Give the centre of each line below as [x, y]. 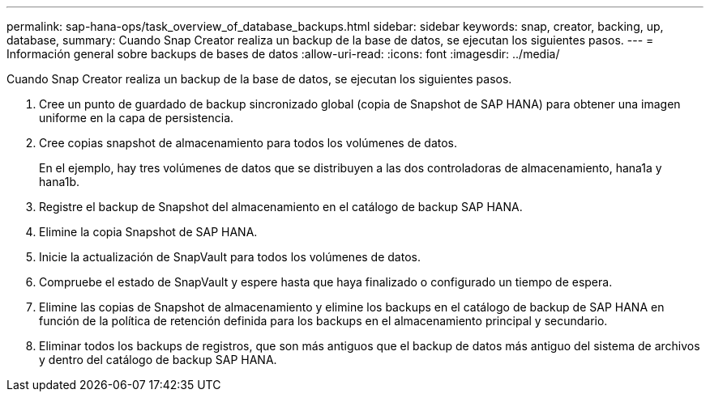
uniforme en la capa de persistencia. [137, 118]
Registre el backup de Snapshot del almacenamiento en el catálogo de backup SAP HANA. [281, 207]
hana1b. [60, 182]
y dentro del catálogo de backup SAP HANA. [158, 360]
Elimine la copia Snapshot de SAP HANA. [148, 232]
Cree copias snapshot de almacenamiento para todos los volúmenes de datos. [248, 143]
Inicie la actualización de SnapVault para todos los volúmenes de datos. [230, 257]
